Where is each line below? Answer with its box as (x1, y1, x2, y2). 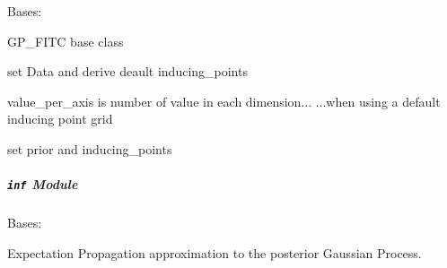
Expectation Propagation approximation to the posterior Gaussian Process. (7, 243, 422, 262)
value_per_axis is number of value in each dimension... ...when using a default (7, 91, 441, 110)
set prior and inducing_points (7, 139, 172, 158)
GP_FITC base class (7, 31, 124, 50)
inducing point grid (7, 109, 113, 128)
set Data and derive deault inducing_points (7, 62, 248, 81)
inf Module (7, 175, 78, 194)
